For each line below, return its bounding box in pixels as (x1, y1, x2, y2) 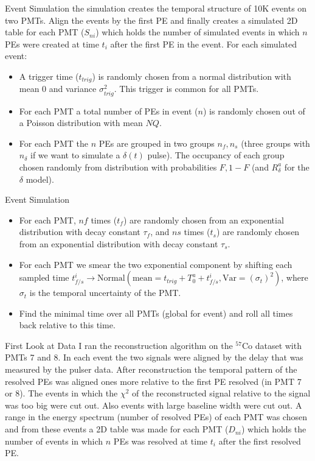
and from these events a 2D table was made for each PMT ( (5, 423, 229, 435)
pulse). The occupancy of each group (147, 149, 285, 161)
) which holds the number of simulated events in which (95, 26, 300, 38)
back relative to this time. (19, 318, 116, 331)
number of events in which (5, 434, 103, 447)
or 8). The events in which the (5, 387, 118, 399)
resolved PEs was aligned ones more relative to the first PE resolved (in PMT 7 (5, 375, 302, 387)
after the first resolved (218, 434, 301, 447)
